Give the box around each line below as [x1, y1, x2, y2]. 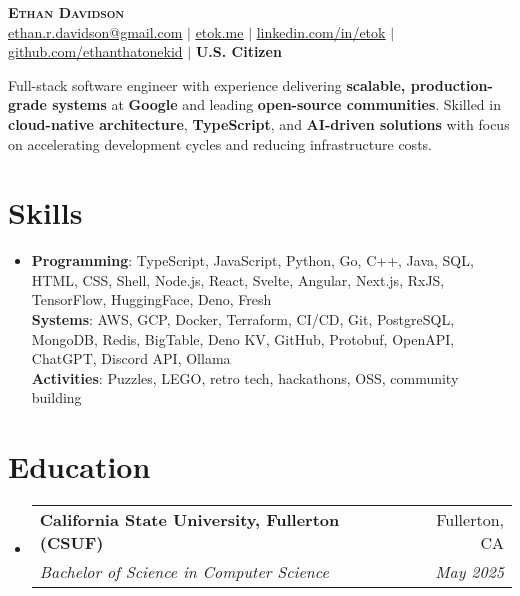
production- [410, 74, 493, 95]
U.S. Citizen [195, 41, 282, 62]
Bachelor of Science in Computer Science [39, 560, 329, 584]
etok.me [195, 21, 244, 42]
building [31, 387, 82, 408]
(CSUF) [39, 531, 104, 555]
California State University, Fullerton [39, 508, 340, 532]
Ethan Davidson [8, 2, 125, 22]
